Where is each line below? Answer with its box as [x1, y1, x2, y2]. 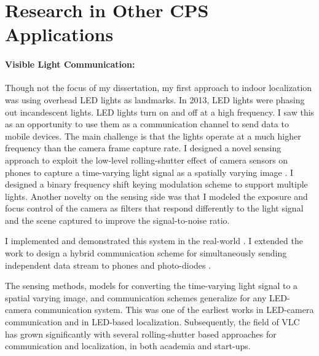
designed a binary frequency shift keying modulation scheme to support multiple [5, 178, 308, 191]
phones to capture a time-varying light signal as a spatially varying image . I [5, 165, 294, 178]
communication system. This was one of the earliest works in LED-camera [34, 303, 314, 316]
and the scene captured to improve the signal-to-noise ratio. [5, 213, 230, 226]
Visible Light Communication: [5, 58, 135, 71]
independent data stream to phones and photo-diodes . [5, 258, 211, 271]
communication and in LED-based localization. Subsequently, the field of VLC [5, 315, 300, 328]
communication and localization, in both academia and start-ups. [5, 339, 251, 352]
